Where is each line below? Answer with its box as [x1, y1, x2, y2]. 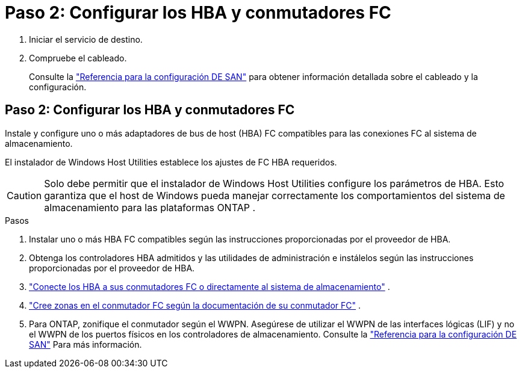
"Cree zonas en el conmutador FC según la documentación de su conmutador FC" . [29, 300, 361, 310]
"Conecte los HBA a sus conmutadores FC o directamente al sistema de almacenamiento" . [29, 281, 390, 292]
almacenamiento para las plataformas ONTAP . [44, 201, 255, 214]
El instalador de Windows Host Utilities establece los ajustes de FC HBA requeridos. [5, 156, 337, 167]
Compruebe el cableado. [29, 52, 127, 63]
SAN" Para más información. [29, 339, 142, 350]
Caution [7, 189, 42, 202]
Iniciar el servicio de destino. [29, 34, 143, 45]
